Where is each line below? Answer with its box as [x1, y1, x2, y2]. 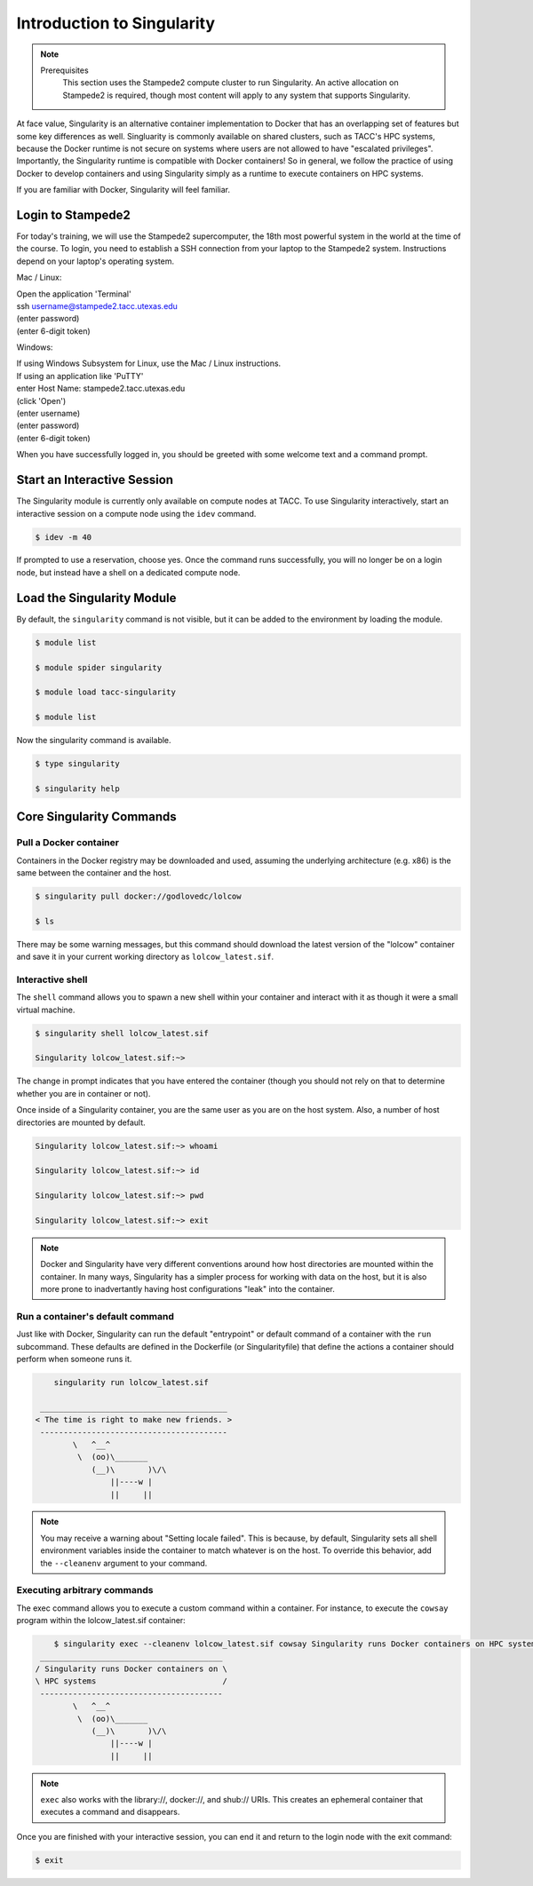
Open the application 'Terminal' [16, 289, 132, 299]
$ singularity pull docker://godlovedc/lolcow [35, 891, 242, 901]
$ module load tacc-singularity [35, 687, 177, 697]
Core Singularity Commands [16, 809, 177, 825]
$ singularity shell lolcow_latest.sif [35, 1028, 209, 1038]
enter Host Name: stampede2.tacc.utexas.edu [16, 383, 186, 394]
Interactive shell [16, 973, 88, 986]
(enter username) [16, 408, 81, 419]
